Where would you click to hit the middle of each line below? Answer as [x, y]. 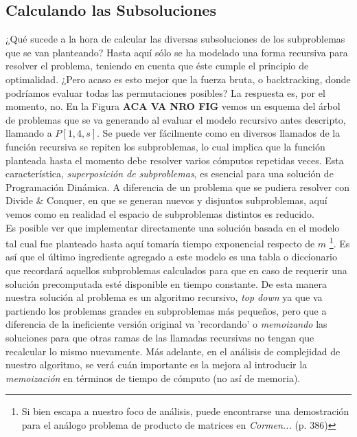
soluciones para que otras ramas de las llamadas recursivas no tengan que [160, 337]
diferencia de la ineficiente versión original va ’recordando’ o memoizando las [166, 324]
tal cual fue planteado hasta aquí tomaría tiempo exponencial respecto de [160, 243]
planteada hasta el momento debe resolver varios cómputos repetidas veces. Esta [175, 160]
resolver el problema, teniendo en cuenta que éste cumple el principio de [157, 66]
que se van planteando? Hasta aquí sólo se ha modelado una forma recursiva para [177, 52]
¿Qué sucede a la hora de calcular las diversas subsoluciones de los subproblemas [175, 39]
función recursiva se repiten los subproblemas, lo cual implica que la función [165, 146]
